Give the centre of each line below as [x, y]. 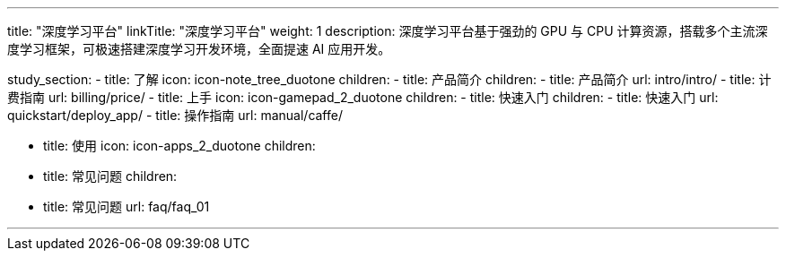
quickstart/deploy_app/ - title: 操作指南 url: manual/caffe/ [175, 115]
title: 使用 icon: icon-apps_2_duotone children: [179, 146]
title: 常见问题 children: [110, 176]
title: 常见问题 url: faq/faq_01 [127, 206]
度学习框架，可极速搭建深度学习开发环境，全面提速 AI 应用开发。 [199, 49]
